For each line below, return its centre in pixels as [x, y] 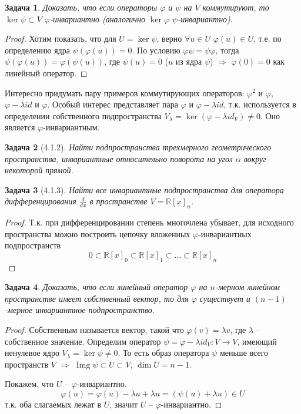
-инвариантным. [71, 127]
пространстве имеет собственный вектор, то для [97, 298]
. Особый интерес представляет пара [113, 104]
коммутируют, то [236, 7]
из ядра [189, 61]
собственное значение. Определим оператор [83, 341]
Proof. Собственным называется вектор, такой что [94, 330]
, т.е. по [267, 38]
